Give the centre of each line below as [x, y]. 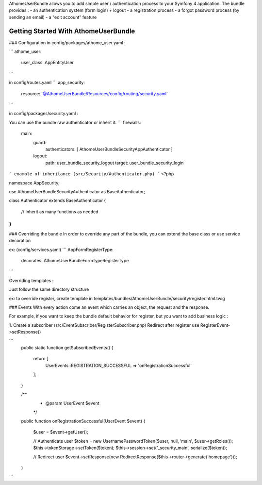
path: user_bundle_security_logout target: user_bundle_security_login [115, 163]
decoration [20, 241]
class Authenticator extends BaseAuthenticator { [57, 201]
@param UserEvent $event [72, 403]
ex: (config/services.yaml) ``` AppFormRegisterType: [61, 250]
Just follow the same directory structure [49, 289]
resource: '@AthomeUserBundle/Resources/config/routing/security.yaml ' [94, 93]
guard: [40, 142]
